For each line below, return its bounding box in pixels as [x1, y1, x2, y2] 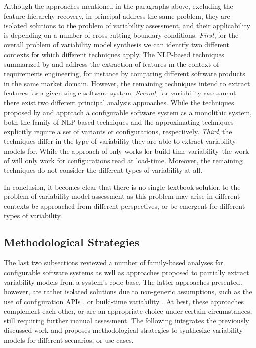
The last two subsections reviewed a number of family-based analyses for [4, 257, 223, 268]
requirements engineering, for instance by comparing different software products [4, 68, 245, 79]
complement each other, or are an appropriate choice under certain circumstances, [4, 306, 252, 316]
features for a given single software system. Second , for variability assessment [4, 88, 236, 98]
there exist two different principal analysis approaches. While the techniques [4, 97, 234, 107]
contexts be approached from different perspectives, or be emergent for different [4, 200, 245, 211]
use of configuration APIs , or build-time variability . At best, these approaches [4, 296, 244, 306]
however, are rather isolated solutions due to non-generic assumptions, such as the [4, 286, 252, 297]
